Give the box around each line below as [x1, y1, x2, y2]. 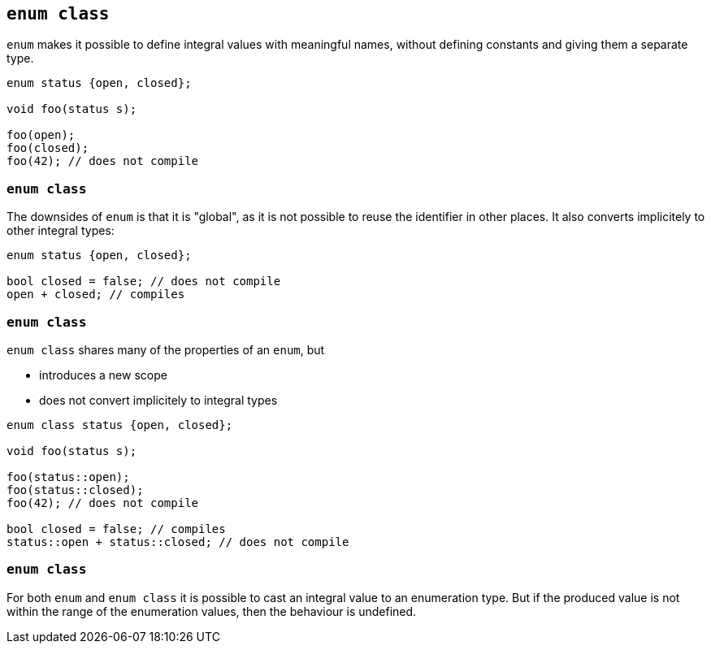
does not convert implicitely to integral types [39, 392, 278, 407]
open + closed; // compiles [7, 288, 185, 301]
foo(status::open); [7, 470, 130, 483]
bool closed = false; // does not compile [7, 275, 281, 288]
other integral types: [7, 223, 115, 238]
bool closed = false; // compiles [7, 522, 226, 535]
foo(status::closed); [7, 483, 144, 496]
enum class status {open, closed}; [7, 418, 233, 431]
